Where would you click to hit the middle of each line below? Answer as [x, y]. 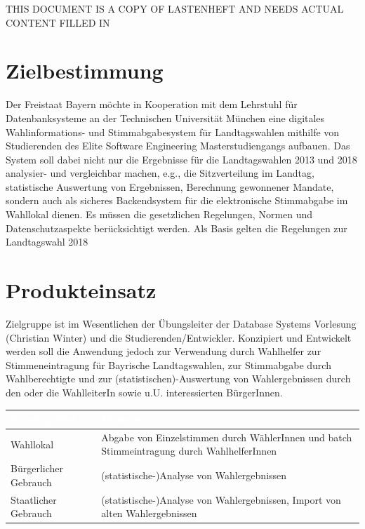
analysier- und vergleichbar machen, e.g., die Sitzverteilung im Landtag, [160, 173]
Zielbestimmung [85, 71]
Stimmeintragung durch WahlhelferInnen [189, 451]
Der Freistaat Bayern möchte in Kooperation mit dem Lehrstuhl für [152, 104]
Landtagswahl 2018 [47, 242]
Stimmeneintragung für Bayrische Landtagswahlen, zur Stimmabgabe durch [168, 364]
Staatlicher [34, 499]
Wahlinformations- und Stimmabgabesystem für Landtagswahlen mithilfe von [173, 132]
